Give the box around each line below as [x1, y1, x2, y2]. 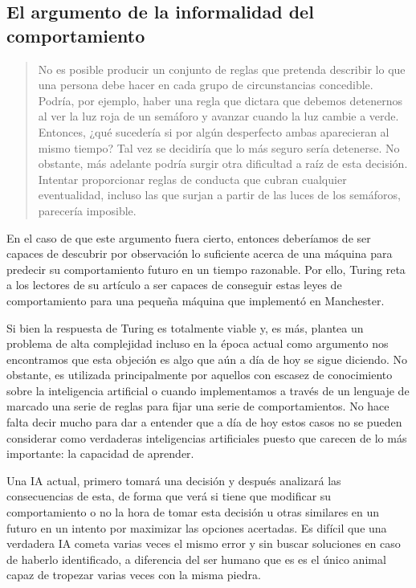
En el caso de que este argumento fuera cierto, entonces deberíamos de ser [6, 229, 371, 246]
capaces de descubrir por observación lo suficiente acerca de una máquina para [6, 245, 393, 262]
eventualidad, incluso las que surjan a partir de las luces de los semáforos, [38, 186, 401, 203]
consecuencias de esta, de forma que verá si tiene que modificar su [6, 488, 332, 504]
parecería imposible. [38, 202, 137, 218]
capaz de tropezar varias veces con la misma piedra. [6, 566, 261, 583]
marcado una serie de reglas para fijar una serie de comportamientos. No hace [6, 398, 389, 414]
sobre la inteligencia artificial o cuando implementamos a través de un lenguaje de [6, 382, 410, 398]
